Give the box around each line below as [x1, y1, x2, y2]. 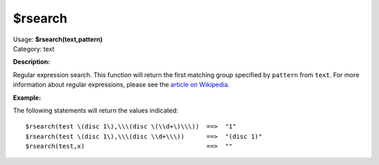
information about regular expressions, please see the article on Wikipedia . [13, 81, 230, 89]
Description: [13, 58, 51, 66]
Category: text [13, 44, 55, 53]
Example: [13, 93, 41, 102]
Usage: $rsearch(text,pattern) [13, 35, 103, 44]
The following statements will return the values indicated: [13, 106, 179, 114]
